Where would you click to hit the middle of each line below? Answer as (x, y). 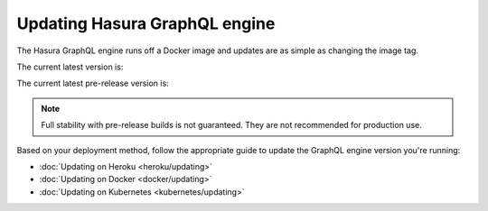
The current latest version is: (70, 67)
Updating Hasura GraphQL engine (146, 23)
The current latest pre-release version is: (93, 83)
